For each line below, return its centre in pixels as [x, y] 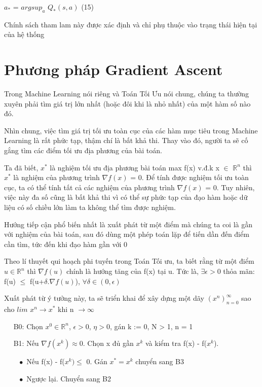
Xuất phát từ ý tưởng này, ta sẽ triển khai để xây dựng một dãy [104, 298]
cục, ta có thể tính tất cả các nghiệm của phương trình [89, 187]
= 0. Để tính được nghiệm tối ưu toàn [190, 177]
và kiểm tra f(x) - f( [176, 343]
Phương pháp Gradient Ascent [114, 69]
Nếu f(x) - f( [46, 361]
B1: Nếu [26, 343]
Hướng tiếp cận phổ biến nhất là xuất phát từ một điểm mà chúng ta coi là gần [128, 224]
